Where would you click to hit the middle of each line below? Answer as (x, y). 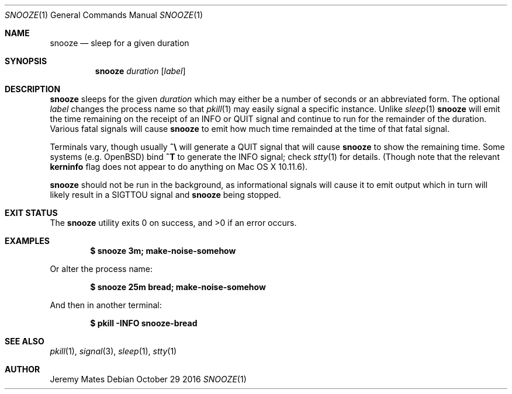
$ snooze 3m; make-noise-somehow (163, 251)
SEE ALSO (25, 341)
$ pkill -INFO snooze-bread (144, 323)
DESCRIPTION (33, 89)
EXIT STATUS (31, 213)
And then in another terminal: (106, 305)
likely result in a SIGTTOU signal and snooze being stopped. (165, 195)
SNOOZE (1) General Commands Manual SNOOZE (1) (104, 15)
